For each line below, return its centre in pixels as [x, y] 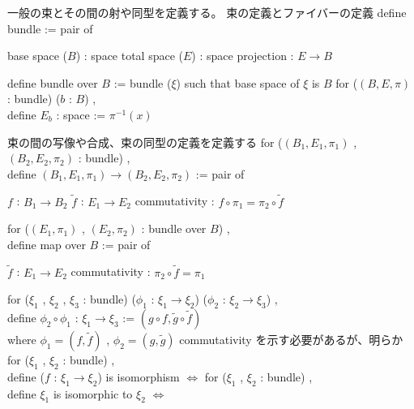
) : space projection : [243, 56]
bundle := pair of [50, 28]
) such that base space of [238, 82]
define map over [47, 244]
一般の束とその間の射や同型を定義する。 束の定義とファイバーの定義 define [207, 12]
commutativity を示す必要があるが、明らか [291, 339]
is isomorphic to [93, 393]
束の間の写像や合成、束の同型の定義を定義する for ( [145, 142]
